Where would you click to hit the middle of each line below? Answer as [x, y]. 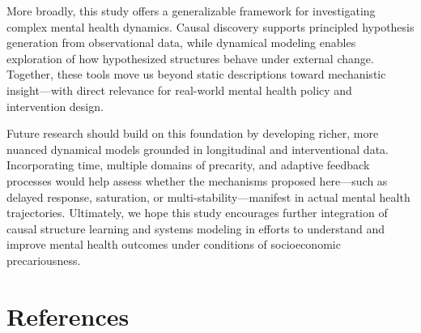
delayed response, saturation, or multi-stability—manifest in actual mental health [208, 196]
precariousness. [44, 260]
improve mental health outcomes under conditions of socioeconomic [174, 244]
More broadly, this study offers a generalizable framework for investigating [191, 11]
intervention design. [55, 106]
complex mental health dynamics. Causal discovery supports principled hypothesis [210, 26]
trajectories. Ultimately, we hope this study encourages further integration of [197, 213]
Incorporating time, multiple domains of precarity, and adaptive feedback [188, 165]
